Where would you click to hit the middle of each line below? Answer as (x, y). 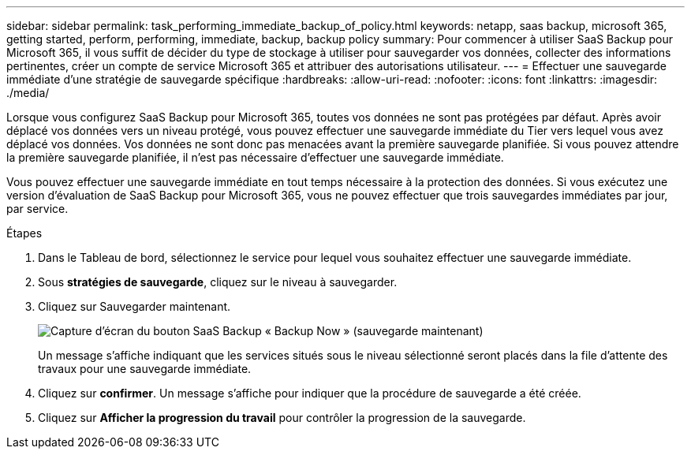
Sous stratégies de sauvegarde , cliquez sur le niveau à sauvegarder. (218, 282)
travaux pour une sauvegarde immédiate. (145, 369)
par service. (37, 209)
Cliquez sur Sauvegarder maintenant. (134, 306)
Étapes (24, 233)
